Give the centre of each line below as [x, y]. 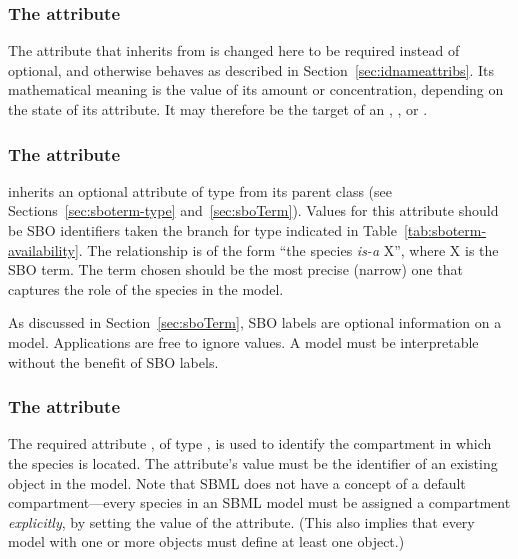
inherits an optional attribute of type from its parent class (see [200, 190]
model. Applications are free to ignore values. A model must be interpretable [243, 341]
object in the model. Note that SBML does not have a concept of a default [237, 482]
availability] [43, 249]
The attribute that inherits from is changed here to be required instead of [234, 50]
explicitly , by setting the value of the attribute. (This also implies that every [241, 521]
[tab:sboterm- [445, 230]
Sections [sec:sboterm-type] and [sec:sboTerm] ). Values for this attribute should [253, 210]
